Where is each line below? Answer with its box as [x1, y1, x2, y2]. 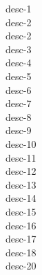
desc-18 [6, 245, 36, 259]
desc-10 [6, 136, 36, 151]
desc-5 [6, 68, 32, 83]
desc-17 [6, 231, 36, 246]
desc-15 [6, 204, 36, 218]
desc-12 [6, 164, 36, 178]
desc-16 [6, 218, 36, 232]
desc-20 [6, 258, 36, 273]
